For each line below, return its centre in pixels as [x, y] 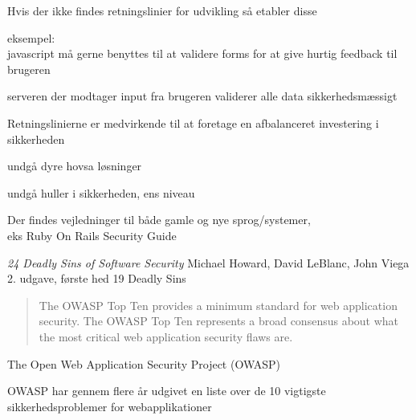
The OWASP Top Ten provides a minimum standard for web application [218, 305]
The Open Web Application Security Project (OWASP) [144, 363]
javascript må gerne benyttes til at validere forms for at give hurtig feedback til [202, 53]
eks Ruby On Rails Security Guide [92, 235]
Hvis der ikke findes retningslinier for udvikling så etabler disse [162, 10]
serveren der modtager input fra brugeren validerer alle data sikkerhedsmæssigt [202, 96]
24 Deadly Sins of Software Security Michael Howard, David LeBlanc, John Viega [208, 262]
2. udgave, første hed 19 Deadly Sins [97, 278]
